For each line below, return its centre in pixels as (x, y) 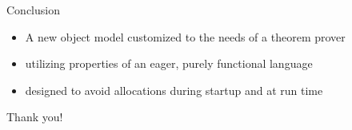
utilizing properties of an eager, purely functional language (169, 63)
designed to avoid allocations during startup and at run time (174, 90)
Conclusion (33, 10)
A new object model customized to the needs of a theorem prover (185, 36)
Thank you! (35, 117)
